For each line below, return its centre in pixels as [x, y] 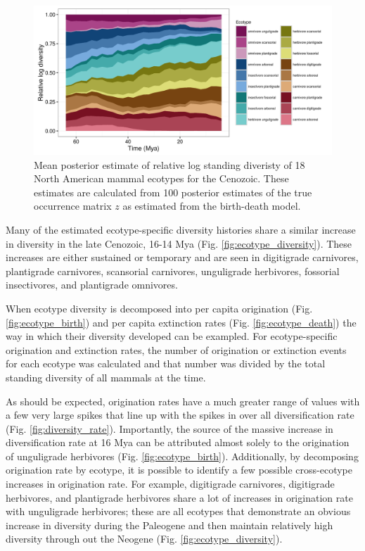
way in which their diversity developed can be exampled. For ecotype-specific [172, 336]
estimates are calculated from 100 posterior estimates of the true [173, 192]
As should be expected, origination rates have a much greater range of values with [183, 401]
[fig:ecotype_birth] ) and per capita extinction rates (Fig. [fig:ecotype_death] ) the [181, 322]
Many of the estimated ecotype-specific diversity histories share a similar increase [181, 229]
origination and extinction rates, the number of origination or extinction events [176, 349]
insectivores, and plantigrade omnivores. [92, 285]
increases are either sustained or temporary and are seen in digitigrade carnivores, [182, 257]
